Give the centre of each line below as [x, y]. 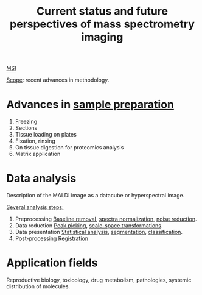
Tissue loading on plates [46, 135]
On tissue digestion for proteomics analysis [69, 147]
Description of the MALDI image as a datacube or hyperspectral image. [96, 196]
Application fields [52, 263]
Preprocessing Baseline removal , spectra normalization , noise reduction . [106, 219]
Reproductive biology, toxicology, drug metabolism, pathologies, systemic [99, 280]
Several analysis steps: [35, 207]
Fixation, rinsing [35, 141]
